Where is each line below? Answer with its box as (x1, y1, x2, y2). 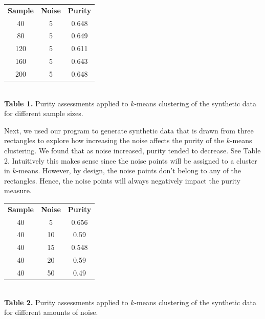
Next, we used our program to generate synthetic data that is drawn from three (4, 125, 254, 135)
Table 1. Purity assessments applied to (4, 98, 128, 108)
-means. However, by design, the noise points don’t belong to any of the (16, 165, 241, 176)
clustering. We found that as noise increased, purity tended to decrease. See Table (4, 145, 261, 156)
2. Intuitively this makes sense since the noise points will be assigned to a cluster (4, 155, 257, 166)
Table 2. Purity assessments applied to (4, 297, 128, 307)
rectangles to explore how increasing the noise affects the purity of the (4, 135, 224, 146)
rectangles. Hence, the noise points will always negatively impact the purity (4, 175, 240, 186)
